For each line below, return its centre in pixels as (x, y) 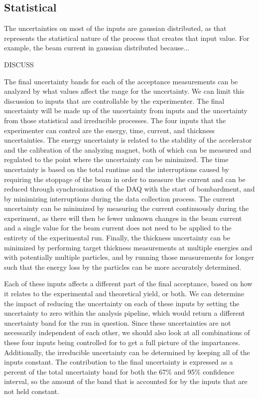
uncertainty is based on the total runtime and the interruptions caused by (117, 169)
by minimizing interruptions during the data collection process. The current (120, 198)
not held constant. (32, 391)
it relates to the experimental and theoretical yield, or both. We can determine (124, 294)
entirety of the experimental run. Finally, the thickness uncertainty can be (117, 238)
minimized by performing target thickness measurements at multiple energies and (128, 247)
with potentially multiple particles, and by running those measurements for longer (129, 257)
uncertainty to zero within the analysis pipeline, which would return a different (125, 313)
